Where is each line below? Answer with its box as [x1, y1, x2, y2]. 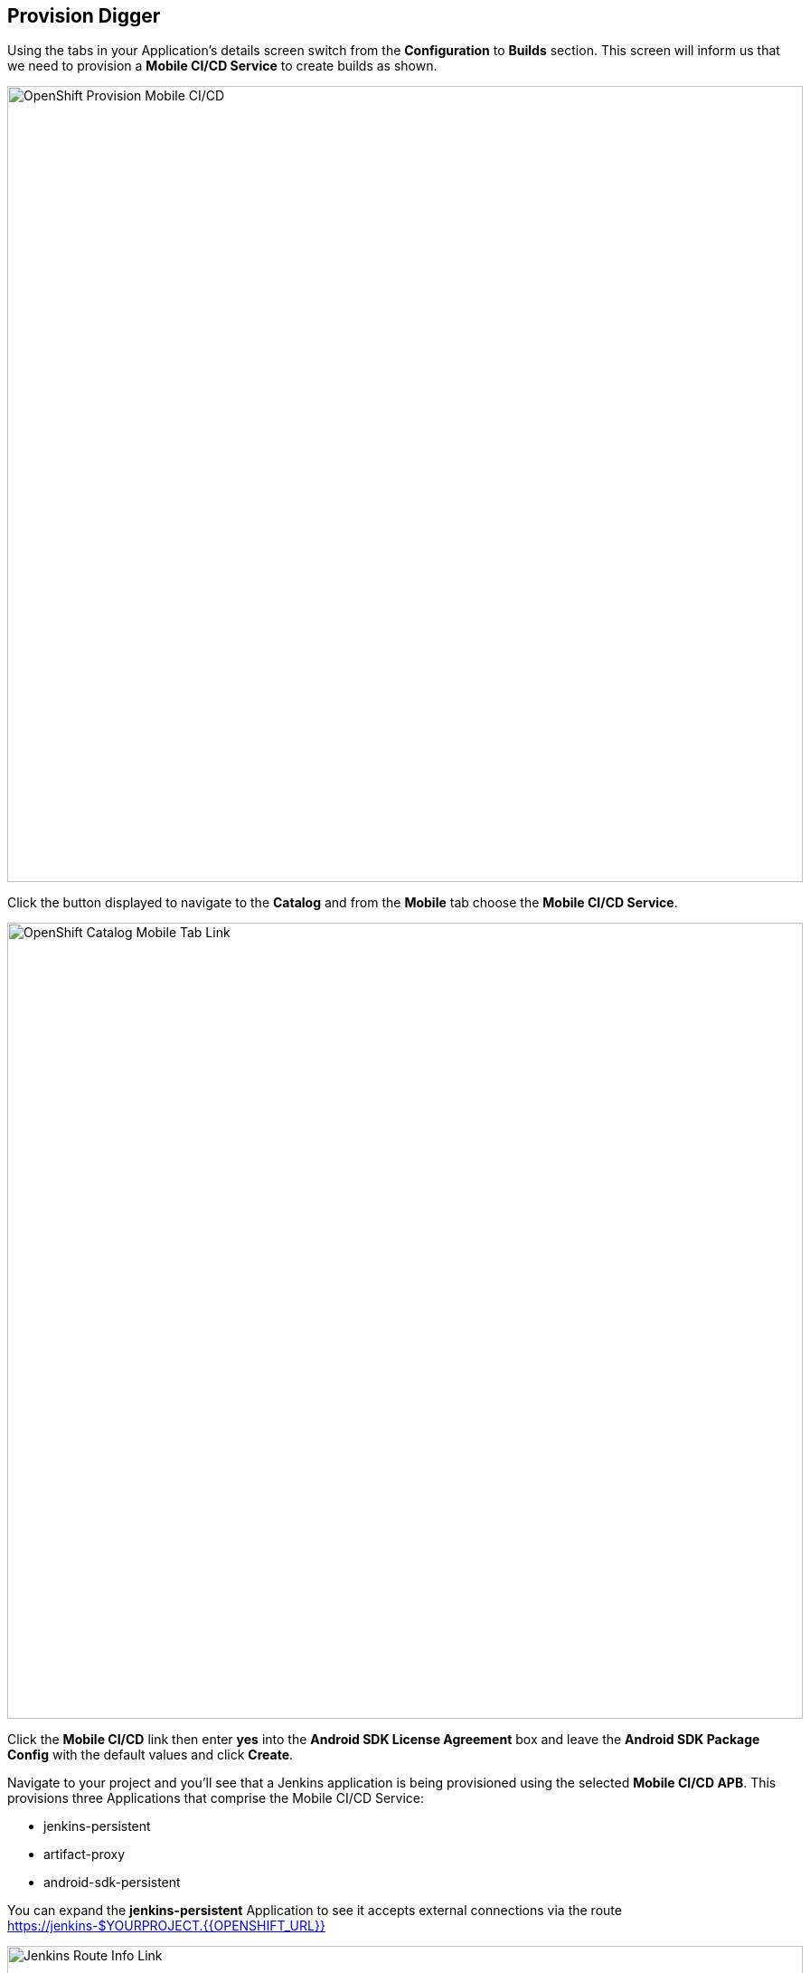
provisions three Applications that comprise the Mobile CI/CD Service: [7, 1790, 425, 1807]
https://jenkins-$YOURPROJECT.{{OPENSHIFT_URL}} [7, 1918, 325, 1934]
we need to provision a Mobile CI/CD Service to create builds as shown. [7, 58, 438, 74]
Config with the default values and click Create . [7, 1747, 294, 1763]
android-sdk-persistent [43, 1874, 181, 1891]
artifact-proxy [43, 1846, 126, 1863]
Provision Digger [7, 5, 161, 27]
